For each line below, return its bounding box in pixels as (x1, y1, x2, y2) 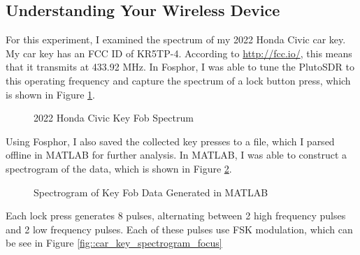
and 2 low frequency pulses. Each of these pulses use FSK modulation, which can (6, 221, 353, 236)
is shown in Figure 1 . (6, 87, 95, 101)
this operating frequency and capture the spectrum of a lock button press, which (6, 73, 351, 87)
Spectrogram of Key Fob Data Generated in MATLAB (34, 184, 268, 199)
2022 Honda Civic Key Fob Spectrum (34, 110, 194, 125)
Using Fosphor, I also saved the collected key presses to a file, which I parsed (6, 133, 335, 148)
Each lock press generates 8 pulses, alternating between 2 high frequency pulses (6, 208, 346, 223)
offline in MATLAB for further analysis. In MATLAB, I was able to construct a (6, 147, 347, 162)
